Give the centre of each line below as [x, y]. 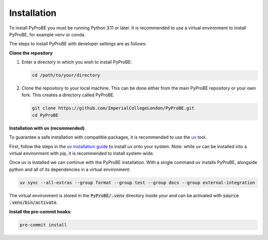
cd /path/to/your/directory [66, 75]
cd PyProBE [45, 115]
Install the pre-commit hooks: [40, 212]
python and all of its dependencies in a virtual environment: [70, 169]
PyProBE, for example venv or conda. [47, 34]
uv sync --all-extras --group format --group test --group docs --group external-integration [137, 182]
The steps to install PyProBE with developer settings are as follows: [78, 44]
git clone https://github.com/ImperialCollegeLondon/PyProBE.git [113, 108]
